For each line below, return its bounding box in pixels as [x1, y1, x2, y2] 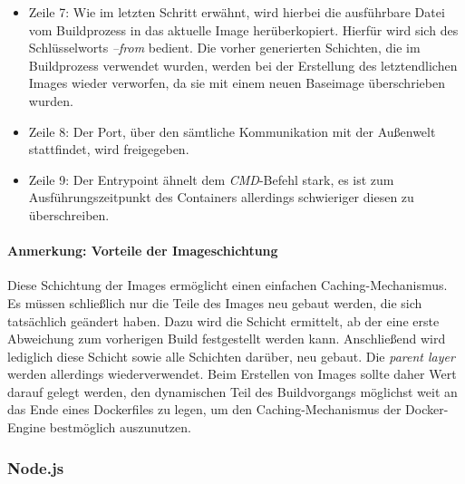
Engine [7, 418, 46, 437]
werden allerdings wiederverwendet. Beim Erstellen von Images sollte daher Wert [7, 364, 457, 383]
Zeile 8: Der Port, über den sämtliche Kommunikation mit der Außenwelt [28, 121, 436, 140]
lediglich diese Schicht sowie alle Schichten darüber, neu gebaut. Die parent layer [7, 346, 455, 365]
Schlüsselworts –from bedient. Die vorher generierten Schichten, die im [28, 38, 421, 57]
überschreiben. [28, 205, 110, 224]
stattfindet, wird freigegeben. [28, 140, 189, 159]
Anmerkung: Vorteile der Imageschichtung [7, 241, 278, 260]
